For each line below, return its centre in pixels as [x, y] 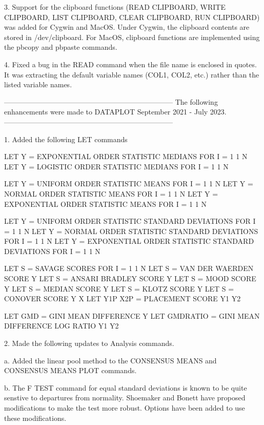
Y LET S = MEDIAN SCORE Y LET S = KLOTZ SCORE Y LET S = [119, 288]
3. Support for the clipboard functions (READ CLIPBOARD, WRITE [115, 7]
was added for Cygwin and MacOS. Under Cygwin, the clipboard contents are [127, 27]
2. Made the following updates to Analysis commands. [89, 343]
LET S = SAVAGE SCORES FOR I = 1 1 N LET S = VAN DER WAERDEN [129, 268]
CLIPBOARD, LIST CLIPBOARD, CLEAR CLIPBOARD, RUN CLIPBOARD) [132, 17]
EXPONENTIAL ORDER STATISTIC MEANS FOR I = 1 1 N [105, 204]
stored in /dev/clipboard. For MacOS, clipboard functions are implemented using [132, 37]
